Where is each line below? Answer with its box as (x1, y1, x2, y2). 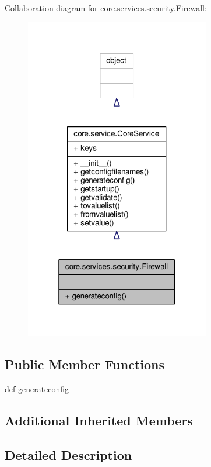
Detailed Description (5, 445, 132, 463)
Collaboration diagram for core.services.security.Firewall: (5, 2, 207, 13)
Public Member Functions (5, 355, 164, 373)
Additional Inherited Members (5, 411, 193, 429)
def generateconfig (5, 382, 69, 394)
